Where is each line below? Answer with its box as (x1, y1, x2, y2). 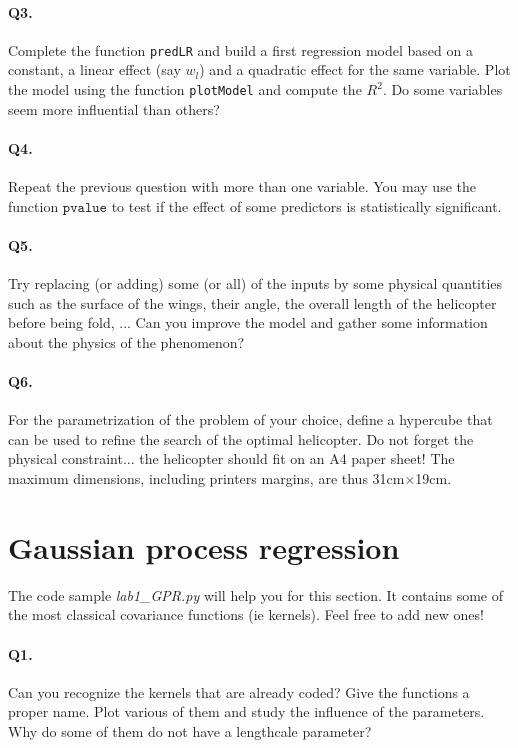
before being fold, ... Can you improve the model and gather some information (8, 312, 488, 333)
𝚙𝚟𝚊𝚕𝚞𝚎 (62, 200, 107, 215)
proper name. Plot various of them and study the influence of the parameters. (8, 701, 485, 722)
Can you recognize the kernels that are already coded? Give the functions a (8, 681, 470, 702)
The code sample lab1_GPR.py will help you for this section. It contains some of (8, 584, 503, 605)
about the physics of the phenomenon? (8, 331, 245, 352)
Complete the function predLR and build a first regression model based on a (8, 39, 473, 60)
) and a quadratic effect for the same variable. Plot (199, 59, 511, 80)
